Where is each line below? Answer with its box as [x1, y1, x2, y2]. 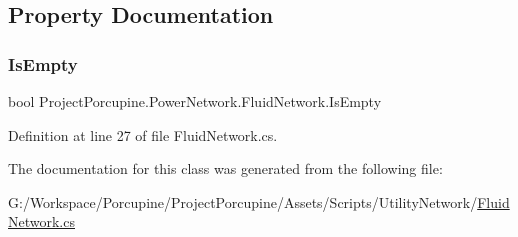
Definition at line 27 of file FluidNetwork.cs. [8, 124, 278, 145]
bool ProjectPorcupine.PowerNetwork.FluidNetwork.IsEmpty [8, 91, 382, 111]
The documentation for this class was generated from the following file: [8, 158, 443, 179]
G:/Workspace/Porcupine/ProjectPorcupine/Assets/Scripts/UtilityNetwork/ [8, 191, 478, 212]
